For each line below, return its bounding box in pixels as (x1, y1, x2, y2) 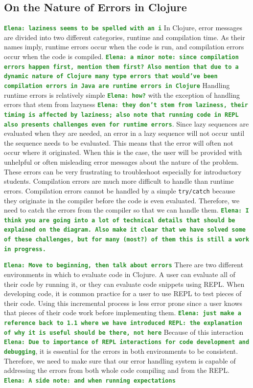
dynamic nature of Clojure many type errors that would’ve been (4, 73, 218, 80)
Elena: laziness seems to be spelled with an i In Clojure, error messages (4, 22, 243, 33)
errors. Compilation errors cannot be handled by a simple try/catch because (4, 185, 235, 195)
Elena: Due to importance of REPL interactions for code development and (4, 339, 250, 346)
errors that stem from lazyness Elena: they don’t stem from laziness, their (4, 99, 248, 109)
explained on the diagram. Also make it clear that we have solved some (4, 226, 246, 234)
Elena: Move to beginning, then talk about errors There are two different (4, 259, 244, 270)
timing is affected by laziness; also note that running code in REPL (4, 111, 239, 118)
